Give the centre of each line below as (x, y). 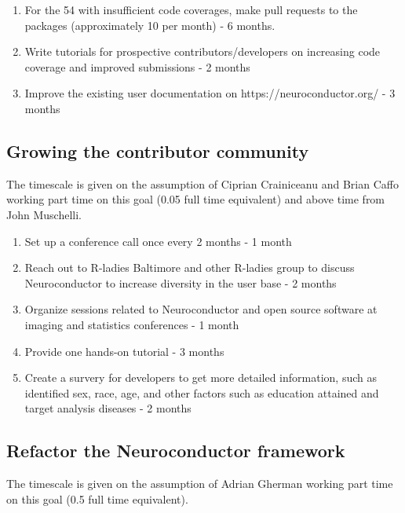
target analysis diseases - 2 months (108, 408)
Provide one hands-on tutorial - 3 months (124, 351)
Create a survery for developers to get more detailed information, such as (201, 377)
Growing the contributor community (158, 150)
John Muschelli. (44, 214)
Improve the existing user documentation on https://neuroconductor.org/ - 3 (210, 93)
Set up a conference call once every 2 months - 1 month (158, 241)
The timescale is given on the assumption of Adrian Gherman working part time (200, 484)
